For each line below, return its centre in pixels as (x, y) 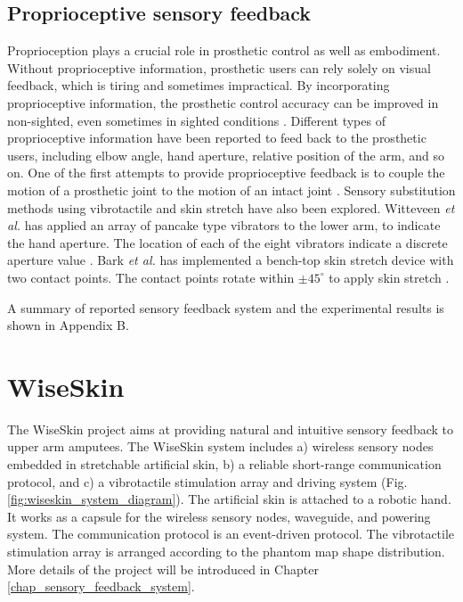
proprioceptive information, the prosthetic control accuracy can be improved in (223, 102)
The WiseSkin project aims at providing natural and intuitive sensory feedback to (231, 429)
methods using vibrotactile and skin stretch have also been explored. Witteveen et (231, 207)
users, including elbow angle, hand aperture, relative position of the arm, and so (226, 155)
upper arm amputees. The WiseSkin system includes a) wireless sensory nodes (220, 446)
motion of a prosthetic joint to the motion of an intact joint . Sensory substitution (231, 190)
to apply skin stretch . (389, 277)
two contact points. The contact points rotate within (151, 277)
